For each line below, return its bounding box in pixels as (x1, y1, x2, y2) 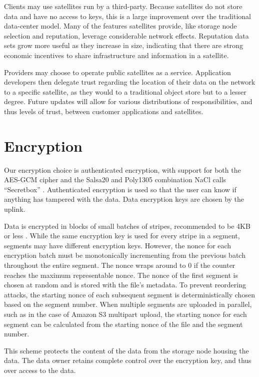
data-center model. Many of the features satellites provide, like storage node (4, 21, 237, 31)
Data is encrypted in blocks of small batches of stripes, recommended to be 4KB (4, 220, 250, 231)
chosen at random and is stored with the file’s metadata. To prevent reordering (4, 279, 246, 290)
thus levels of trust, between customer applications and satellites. (4, 106, 203, 116)
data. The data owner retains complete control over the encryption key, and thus (4, 355, 251, 365)
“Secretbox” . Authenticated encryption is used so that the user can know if (4, 184, 236, 194)
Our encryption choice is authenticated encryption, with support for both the (4, 164, 241, 175)
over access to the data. (4, 364, 76, 375)
